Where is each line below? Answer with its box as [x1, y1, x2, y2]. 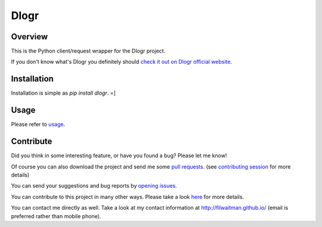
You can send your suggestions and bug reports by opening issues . [11, 182, 177, 189]
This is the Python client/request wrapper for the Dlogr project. [11, 48, 166, 55]
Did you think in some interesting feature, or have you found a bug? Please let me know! [11, 152, 227, 159]
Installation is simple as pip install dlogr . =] [11, 89, 116, 97]
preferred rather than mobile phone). [11, 212, 101, 220]
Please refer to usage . [11, 121, 66, 128]
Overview [11, 32, 48, 42]
